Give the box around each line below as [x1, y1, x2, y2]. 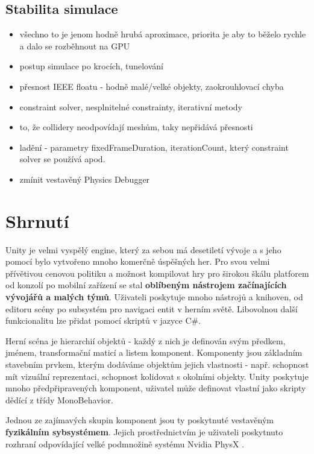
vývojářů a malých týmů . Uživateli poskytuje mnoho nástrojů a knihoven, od [5, 291, 303, 303]
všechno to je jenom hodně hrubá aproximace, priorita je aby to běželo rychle [19, 28, 306, 40]
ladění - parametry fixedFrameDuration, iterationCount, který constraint [19, 140, 289, 153]
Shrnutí [5, 208, 69, 233]
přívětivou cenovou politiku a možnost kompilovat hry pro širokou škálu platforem [5, 266, 309, 279]
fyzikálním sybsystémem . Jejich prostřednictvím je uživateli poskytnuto [5, 425, 283, 438]
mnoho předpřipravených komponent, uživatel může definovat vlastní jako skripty [5, 382, 306, 394]
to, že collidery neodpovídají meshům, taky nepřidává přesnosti [19, 121, 253, 133]
